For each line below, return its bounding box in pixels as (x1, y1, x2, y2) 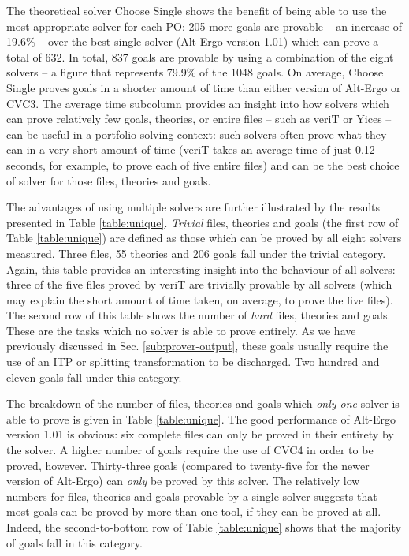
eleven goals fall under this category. (6, 368, 182, 385)
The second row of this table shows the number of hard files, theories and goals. (6, 307, 391, 323)
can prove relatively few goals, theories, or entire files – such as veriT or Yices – (6, 110, 392, 127)
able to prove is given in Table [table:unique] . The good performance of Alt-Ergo (6, 410, 396, 427)
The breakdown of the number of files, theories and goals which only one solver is (6, 395, 400, 412)
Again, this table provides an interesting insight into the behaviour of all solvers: (6, 260, 396, 277)
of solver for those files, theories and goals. (6, 172, 211, 188)
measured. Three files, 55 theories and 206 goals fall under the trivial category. (6, 244, 386, 261)
